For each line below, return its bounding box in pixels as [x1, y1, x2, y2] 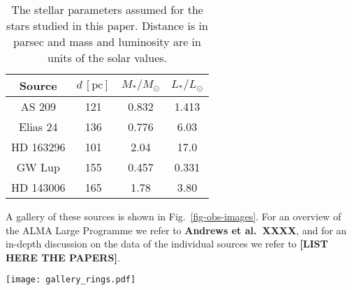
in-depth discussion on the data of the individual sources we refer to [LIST [6, 236, 328, 251]
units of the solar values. [47, 49, 168, 66]
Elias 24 [19, 119, 58, 135]
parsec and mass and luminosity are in [13, 33, 201, 49]
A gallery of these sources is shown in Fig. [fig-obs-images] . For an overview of [6, 209, 342, 223]
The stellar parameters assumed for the [11, 1, 203, 17]
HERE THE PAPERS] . [6, 250, 120, 264]
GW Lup [16, 159, 60, 175]
